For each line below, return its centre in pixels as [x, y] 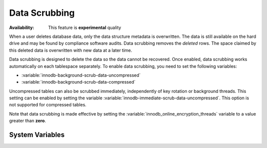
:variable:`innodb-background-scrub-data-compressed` [79, 82]
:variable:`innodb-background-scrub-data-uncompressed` [81, 75]
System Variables [37, 135]
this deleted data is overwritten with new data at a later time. [71, 50]
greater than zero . [28, 121]
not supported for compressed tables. [48, 105]
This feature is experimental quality [85, 28]
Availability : [22, 28]
